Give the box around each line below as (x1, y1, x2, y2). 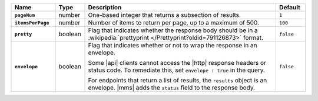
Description (88, 4, 122, 11)
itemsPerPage (14, 19, 49, 26)
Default (279, 4, 300, 11)
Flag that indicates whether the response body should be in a (88, 26, 259, 34)
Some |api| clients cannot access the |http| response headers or (88, 59, 266, 67)
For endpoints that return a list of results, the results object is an (88, 76, 267, 84)
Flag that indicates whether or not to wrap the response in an (88, 41, 257, 49)
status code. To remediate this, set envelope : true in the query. (88, 66, 265, 74)
